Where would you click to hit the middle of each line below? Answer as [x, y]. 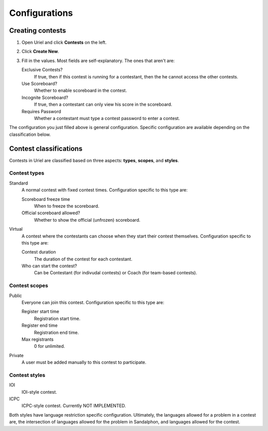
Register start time [40, 311]
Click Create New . [40, 52]
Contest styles [27, 375]
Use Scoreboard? [39, 84]
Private [17, 355]
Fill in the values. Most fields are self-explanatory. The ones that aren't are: [98, 61]
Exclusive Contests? [42, 70]
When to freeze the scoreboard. [67, 206]
